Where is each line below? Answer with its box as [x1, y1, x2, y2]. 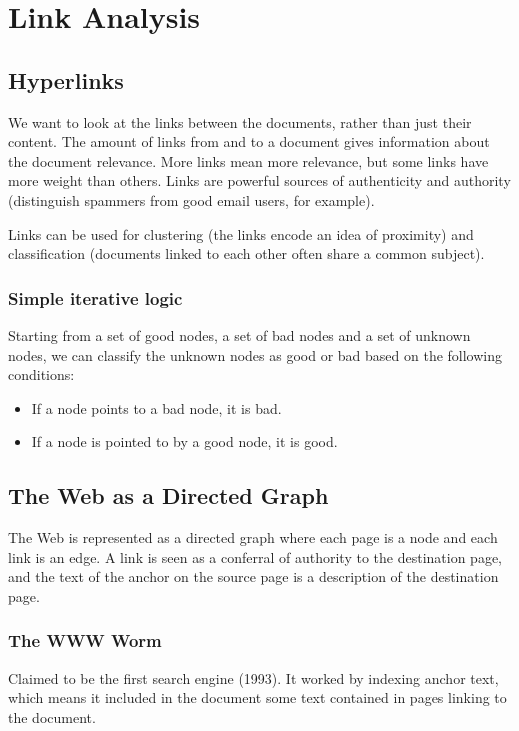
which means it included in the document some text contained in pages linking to [8, 687, 507, 708]
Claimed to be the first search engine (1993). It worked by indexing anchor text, [8, 667, 499, 688]
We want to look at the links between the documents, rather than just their [8, 111, 472, 132]
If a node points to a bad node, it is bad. [31, 397, 282, 418]
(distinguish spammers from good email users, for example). [8, 189, 375, 210]
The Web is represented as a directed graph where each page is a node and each [8, 527, 498, 548]
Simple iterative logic [8, 285, 183, 310]
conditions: [8, 364, 75, 385]
